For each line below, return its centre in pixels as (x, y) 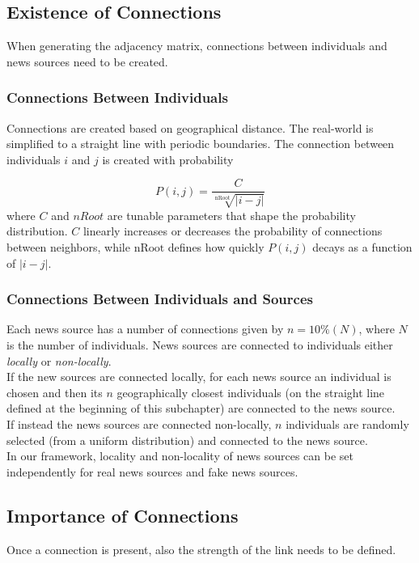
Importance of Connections (123, 515)
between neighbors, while (68, 247)
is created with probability (168, 159)
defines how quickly (216, 247)
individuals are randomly (347, 424)
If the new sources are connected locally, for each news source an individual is (199, 377)
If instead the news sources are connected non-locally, (139, 424)
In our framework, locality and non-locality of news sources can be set (180, 456)
